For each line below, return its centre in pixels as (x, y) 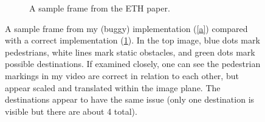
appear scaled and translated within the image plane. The (113, 87)
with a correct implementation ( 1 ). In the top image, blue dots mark (132, 40)
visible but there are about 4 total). (71, 111)
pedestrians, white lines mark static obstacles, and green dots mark (130, 52)
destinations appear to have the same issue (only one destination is (130, 99)
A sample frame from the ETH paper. (100, 8)
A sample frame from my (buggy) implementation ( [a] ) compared (126, 28)
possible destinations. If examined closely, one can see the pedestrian (133, 64)
